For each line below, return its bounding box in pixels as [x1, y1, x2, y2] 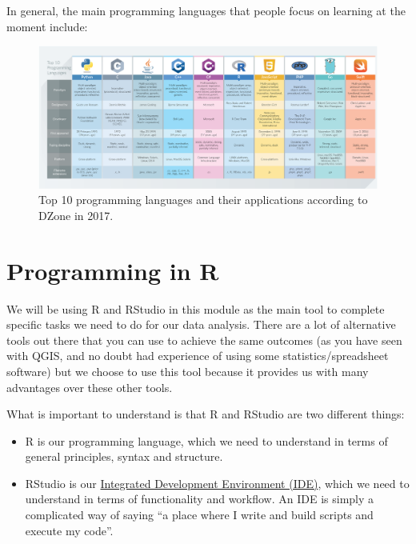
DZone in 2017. [38, 206, 114, 223]
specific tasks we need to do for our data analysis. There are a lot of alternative [6, 316, 396, 333]
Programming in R [6, 254, 219, 286]
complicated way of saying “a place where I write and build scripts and [25, 506, 374, 523]
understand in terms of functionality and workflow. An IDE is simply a [25, 490, 374, 507]
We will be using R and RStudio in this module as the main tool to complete [6, 300, 385, 317]
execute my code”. [25, 522, 114, 538]
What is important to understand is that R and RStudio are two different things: [6, 406, 405, 422]
